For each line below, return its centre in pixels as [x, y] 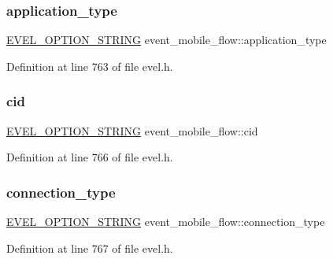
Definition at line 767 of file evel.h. [90, 248]
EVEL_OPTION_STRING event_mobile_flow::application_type [166, 40]
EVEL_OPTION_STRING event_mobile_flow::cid [132, 130]
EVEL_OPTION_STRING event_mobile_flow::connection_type [166, 222]
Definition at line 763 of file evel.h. [90, 66]
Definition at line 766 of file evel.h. [90, 157]
